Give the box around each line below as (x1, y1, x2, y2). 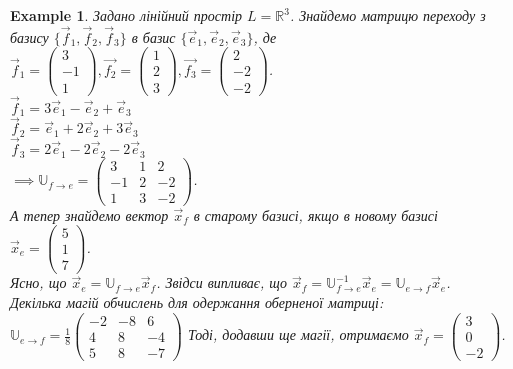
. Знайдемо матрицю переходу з (289, 5, 486, 25)
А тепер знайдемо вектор (10, 204, 169, 225)
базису (10, 26, 49, 47)
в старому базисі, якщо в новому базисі (193, 204, 438, 225)
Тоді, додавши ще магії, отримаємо (187, 324, 409, 345)
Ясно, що (10, 272, 67, 293)
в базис (131, 26, 176, 47)
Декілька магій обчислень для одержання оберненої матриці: (10, 292, 384, 313)
